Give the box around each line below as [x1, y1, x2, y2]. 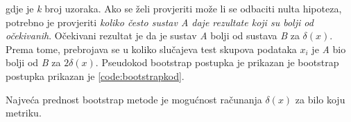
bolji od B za [6, 55, 61, 70]
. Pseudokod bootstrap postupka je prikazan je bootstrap [95, 55, 339, 70]
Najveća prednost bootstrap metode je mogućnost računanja [6, 92, 262, 106]
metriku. [6, 105, 42, 120]
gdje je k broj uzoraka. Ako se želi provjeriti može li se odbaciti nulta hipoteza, [6, 1, 342, 15]
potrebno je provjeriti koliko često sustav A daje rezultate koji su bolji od [6, 14, 314, 29]
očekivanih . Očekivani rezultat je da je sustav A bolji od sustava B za [6, 28, 300, 43]
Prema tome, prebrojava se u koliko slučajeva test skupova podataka [6, 41, 297, 56]
